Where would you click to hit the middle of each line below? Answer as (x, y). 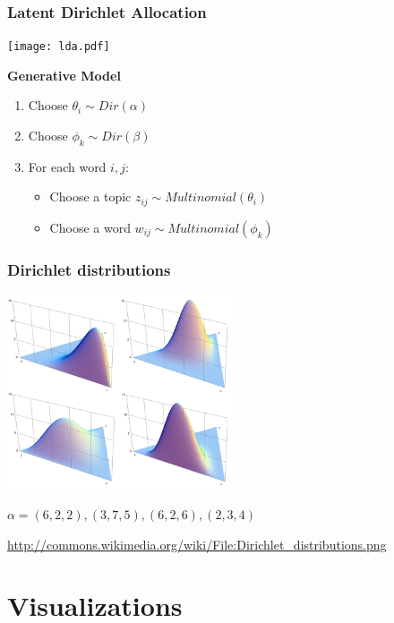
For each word (67, 166)
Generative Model (64, 75)
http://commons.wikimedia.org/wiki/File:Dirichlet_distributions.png (197, 544)
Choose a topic (90, 196)
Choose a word (90, 227)
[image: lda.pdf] (59, 47)
